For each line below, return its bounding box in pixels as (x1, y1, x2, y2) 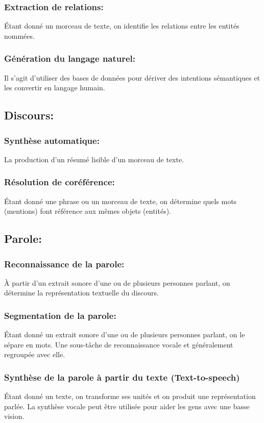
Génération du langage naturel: (4, 52, 136, 65)
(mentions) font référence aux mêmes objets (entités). (4, 206, 172, 216)
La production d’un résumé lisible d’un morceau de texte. (4, 154, 184, 164)
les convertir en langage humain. (4, 82, 105, 93)
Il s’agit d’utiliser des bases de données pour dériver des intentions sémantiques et (4, 72, 260, 83)
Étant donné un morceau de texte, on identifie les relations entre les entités (4, 20, 239, 31)
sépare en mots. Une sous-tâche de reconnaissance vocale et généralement (4, 339, 233, 350)
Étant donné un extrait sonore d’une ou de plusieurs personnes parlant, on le (4, 329, 245, 340)
